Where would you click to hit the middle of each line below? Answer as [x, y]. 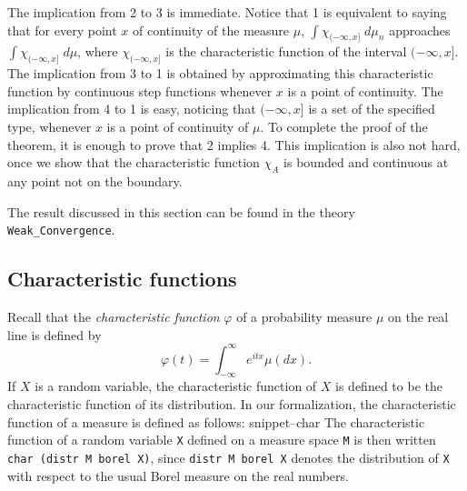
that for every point [62, 30]
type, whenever [50, 126]
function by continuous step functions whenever [140, 90]
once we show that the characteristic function [134, 162]
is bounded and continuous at [366, 162]
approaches [420, 30]
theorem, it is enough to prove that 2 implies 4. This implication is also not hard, [234, 144]
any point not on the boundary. [95, 180]
